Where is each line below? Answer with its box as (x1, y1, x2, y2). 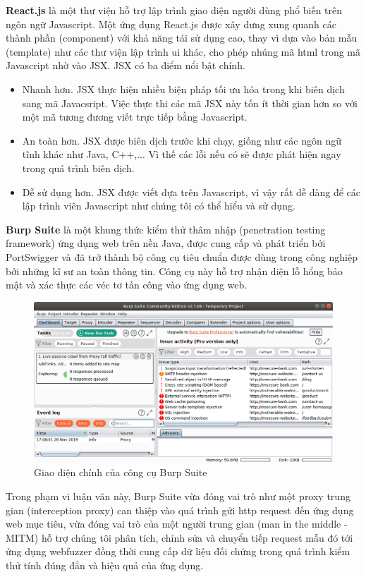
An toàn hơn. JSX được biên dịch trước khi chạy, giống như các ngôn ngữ (22, 133, 341, 147)
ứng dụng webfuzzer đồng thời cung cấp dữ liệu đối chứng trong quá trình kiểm (6, 544, 350, 559)
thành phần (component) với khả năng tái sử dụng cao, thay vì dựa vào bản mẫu (6, 30, 358, 45)
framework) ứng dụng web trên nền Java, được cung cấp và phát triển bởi (6, 236, 326, 250)
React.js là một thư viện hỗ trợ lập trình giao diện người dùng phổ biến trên (6, 3, 343, 17)
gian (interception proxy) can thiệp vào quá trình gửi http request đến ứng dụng (6, 502, 354, 517)
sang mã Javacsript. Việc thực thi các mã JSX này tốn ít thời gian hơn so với (22, 95, 358, 110)
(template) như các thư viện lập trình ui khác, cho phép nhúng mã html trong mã (6, 44, 360, 59)
